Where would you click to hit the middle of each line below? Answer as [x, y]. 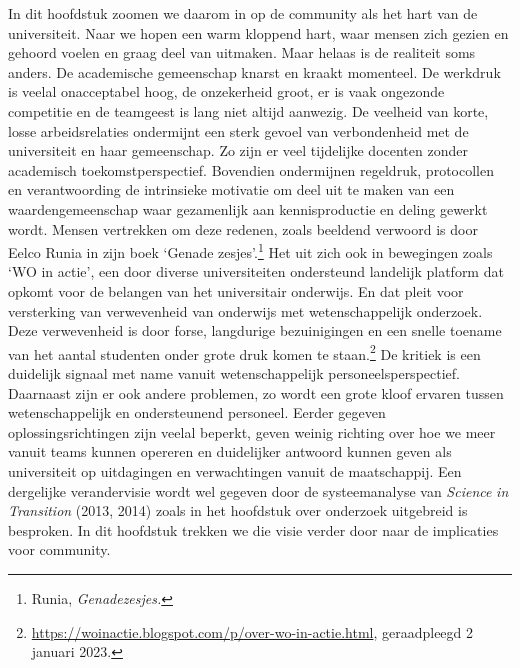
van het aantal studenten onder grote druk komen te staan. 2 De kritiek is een [244, 352]
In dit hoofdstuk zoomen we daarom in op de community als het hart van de [243, 13]
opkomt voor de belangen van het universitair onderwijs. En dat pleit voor [236, 290]
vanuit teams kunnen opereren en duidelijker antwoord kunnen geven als [230, 451]
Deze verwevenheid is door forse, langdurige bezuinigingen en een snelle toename [255, 330]
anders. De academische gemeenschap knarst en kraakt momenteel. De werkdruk [254, 71]
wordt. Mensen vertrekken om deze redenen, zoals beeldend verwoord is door [243, 228]
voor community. [59, 549]
